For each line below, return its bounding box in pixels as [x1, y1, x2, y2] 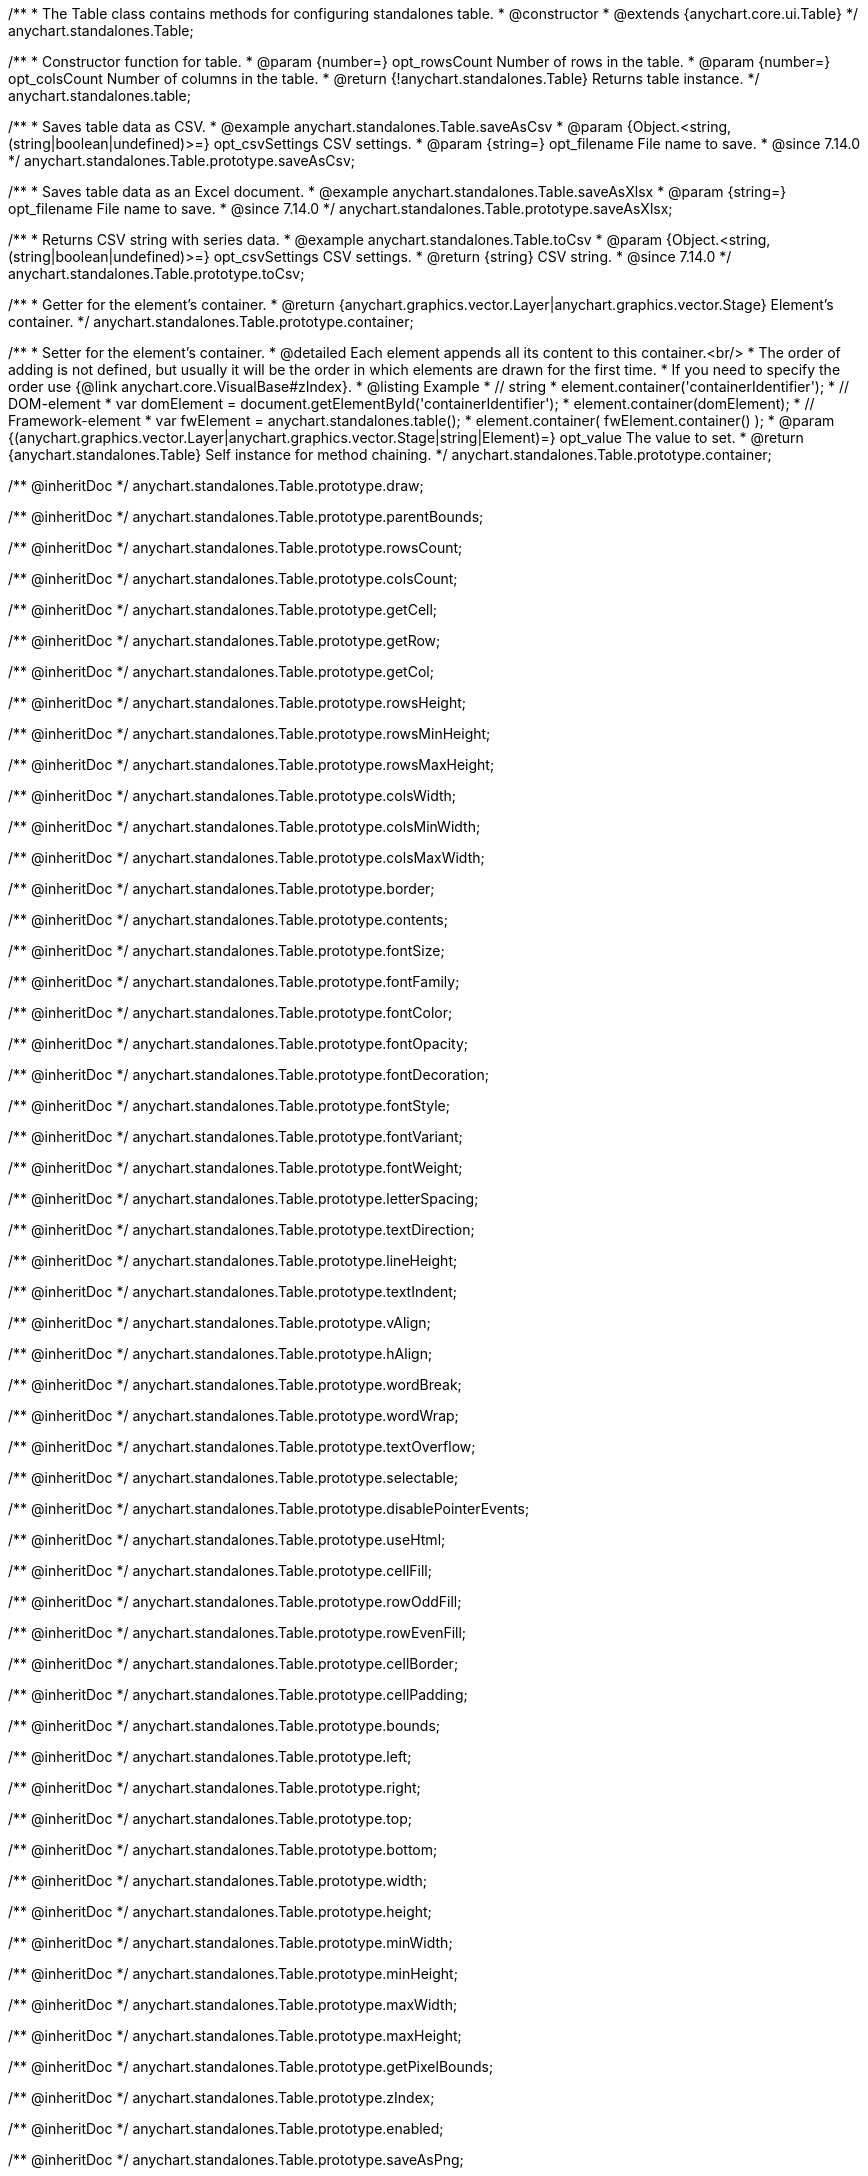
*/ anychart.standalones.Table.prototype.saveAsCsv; [8, 152, 355, 169]
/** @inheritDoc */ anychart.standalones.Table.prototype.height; [8, 1903, 432, 1920]
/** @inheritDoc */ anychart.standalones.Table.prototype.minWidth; [8, 1934, 453, 1951]
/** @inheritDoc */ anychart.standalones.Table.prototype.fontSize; [8, 942, 445, 959]
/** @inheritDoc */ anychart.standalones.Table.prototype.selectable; [8, 1469, 459, 1486]
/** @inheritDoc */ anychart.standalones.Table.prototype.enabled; [8, 2120, 444, 2137]
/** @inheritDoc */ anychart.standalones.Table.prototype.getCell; [8, 601, 438, 618]
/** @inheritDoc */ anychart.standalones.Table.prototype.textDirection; [8, 1221, 475, 1238]
